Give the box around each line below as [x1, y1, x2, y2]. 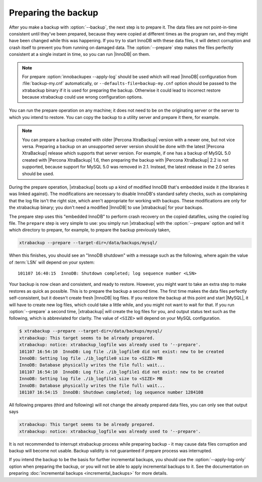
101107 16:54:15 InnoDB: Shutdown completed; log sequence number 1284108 [19, 389, 204, 395]
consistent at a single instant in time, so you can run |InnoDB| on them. [9, 51, 150, 57]
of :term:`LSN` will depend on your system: [9, 259, 95, 265]
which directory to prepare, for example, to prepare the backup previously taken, [9, 227, 171, 233]
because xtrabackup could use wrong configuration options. [22, 94, 143, 100]
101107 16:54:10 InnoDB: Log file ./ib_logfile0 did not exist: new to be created [19, 349, 224, 354]
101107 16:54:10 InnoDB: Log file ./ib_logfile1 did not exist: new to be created [19, 369, 224, 375]
